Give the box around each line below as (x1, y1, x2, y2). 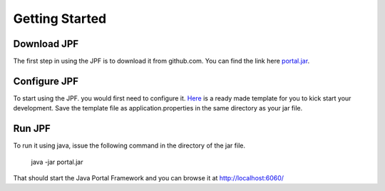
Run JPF (13, 123, 51, 135)
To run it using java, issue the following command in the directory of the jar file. (13, 141, 246, 150)
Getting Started (13, 11, 107, 26)
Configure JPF (13, 75, 78, 87)
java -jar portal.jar (31, 158, 83, 166)
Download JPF (13, 38, 79, 50)
